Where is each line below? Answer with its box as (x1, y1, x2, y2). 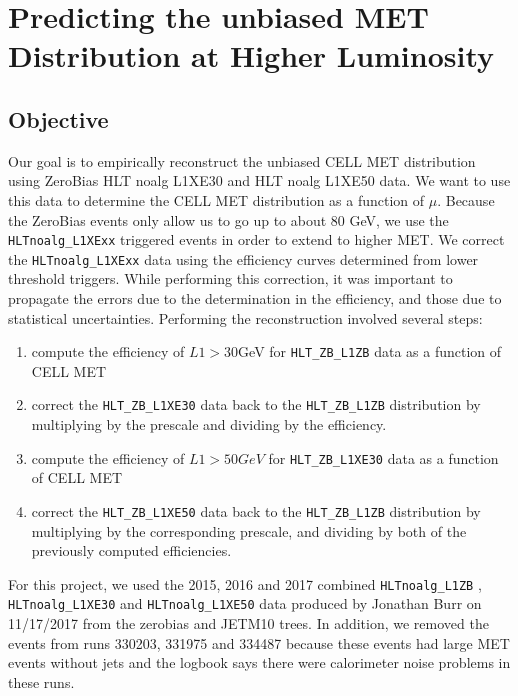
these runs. (8, 671, 75, 692)
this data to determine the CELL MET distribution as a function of (8, 189, 425, 210)
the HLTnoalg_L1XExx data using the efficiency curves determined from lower (8, 248, 479, 269)
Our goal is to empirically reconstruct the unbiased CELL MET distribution (8, 150, 476, 171)
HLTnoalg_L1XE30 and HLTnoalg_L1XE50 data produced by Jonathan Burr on (8, 593, 482, 614)
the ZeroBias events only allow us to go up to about (8, 209, 327, 230)
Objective (8, 103, 109, 134)
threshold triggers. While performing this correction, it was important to (8, 268, 453, 289)
